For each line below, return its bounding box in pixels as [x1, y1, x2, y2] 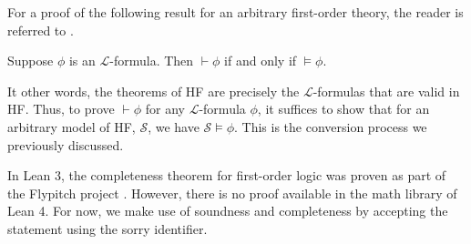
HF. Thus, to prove [7, 99, 115, 118]
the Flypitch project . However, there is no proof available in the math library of [7, 183, 457, 202]
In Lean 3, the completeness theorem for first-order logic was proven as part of [7, 166, 446, 185]
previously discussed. [7, 135, 124, 154]
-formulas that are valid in [312, 81, 460, 100]
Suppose [7, 51, 54, 70]
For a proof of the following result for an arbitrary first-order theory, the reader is [7, 3, 464, 21]
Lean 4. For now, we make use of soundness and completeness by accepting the [7, 201, 448, 220]
